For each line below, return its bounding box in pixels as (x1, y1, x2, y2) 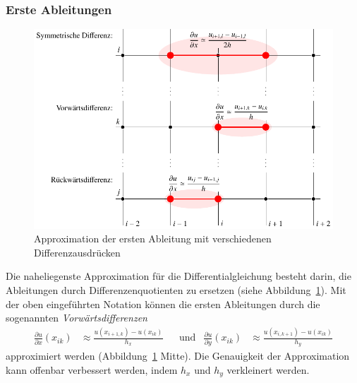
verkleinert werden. (226, 363, 310, 377)
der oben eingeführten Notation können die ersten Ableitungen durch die (6, 296, 320, 311)
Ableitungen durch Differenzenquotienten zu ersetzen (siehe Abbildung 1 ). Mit (6, 283, 346, 297)
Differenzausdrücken (34, 244, 121, 259)
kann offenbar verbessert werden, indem (6, 363, 178, 377)
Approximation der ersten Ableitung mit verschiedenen (34, 231, 272, 246)
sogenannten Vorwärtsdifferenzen (6, 310, 147, 325)
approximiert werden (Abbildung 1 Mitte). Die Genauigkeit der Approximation (6, 348, 350, 363)
